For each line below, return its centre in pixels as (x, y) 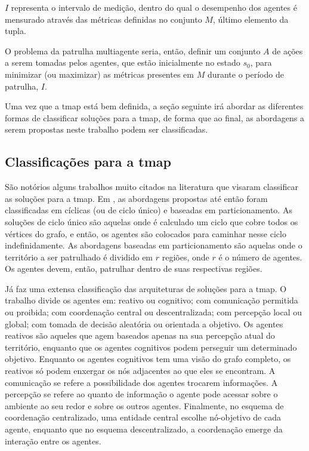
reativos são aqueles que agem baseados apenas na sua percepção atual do (140, 335)
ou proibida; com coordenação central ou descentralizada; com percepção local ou (154, 312)
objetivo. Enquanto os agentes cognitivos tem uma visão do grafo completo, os (148, 359)
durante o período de (245, 74)
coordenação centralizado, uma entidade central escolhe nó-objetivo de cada (143, 417)
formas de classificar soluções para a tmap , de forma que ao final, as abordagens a (155, 117)
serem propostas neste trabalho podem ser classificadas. (106, 129)
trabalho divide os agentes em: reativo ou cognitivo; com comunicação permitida (152, 300)
